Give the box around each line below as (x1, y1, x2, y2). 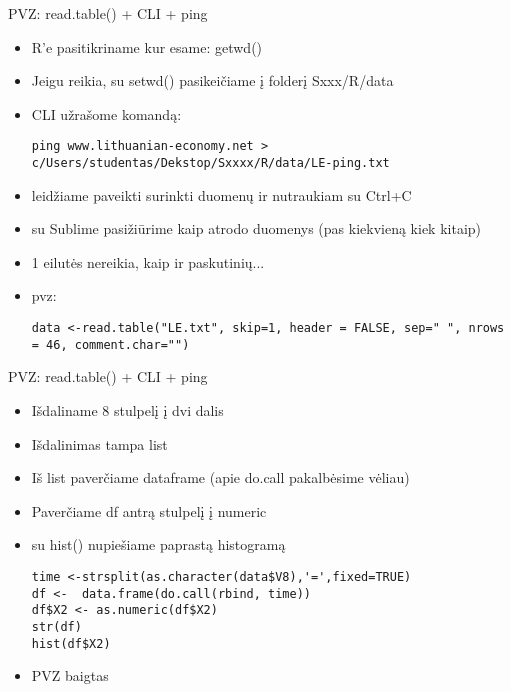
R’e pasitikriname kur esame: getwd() (31, 36, 263, 57)
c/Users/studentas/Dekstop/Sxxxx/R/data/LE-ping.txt (31, 156, 390, 171)
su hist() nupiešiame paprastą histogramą (31, 534, 286, 555)
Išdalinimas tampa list (31, 433, 168, 454)
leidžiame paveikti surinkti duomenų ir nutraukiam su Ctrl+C (31, 184, 412, 205)
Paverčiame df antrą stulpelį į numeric (31, 500, 267, 521)
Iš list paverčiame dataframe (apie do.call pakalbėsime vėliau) (31, 467, 410, 488)
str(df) (31, 619, 82, 634)
